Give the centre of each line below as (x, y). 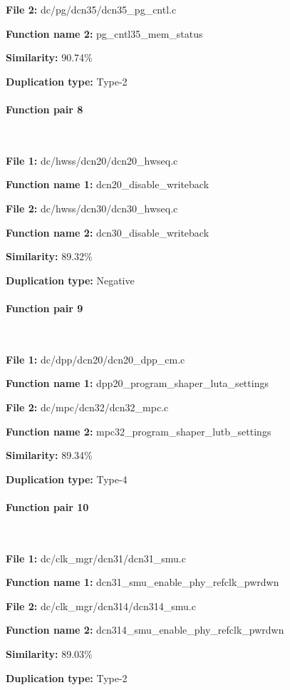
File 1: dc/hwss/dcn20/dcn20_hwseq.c (92, 160)
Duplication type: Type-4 (67, 479)
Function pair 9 (45, 308)
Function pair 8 (45, 109)
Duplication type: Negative (70, 280)
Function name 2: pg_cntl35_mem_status (104, 33)
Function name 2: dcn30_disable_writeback (108, 232)
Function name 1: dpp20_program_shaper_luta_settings (137, 383)
